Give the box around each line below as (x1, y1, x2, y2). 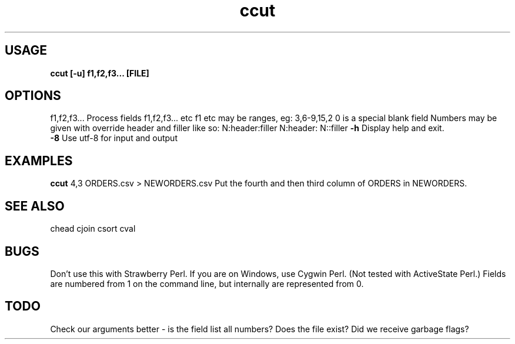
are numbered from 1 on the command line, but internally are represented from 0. (50, 278, 364, 289)
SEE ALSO (5, 198, 65, 213)
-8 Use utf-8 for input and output (50, 133, 178, 143)
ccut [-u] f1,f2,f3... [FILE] (50, 68, 149, 78)
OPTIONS (5, 88, 61, 103)
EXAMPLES (5, 153, 73, 168)
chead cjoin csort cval (50, 223, 136, 234)
